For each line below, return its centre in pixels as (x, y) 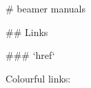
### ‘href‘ (30, 55)
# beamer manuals (45, 8)
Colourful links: (38, 78)
